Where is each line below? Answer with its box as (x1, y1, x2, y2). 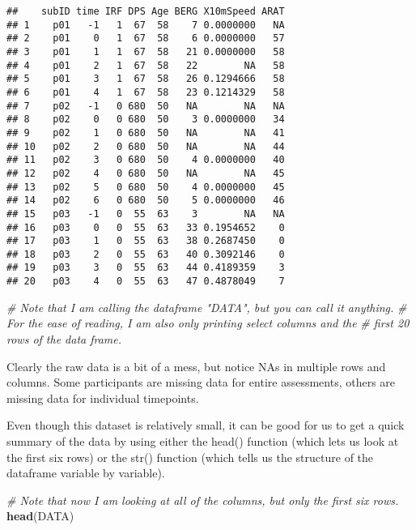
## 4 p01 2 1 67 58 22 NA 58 (6, 59, 285, 71)
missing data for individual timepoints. (6, 389, 199, 406)
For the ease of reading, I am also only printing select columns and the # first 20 (6, 314, 410, 331)
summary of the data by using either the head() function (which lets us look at (6, 432, 399, 449)
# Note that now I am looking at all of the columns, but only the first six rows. (6, 491, 399, 508)
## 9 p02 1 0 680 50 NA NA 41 (6, 126, 285, 139)
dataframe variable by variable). (6, 464, 165, 481)
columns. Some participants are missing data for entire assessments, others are (6, 374, 396, 391)
